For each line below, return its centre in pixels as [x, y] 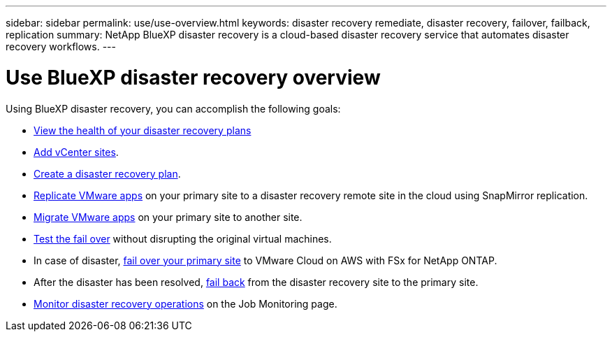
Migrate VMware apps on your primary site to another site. [168, 217]
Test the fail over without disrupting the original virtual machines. [183, 238]
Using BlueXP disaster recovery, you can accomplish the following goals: [173, 108]
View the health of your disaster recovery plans [143, 130]
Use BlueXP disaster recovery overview [193, 77]
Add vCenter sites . [76, 152]
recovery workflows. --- [61, 46]
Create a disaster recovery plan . [107, 173]
